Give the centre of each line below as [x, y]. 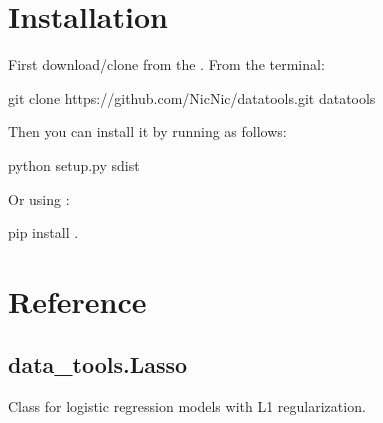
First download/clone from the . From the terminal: [166, 64]
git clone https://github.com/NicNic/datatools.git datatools [192, 97]
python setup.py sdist [74, 164]
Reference [77, 300]
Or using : [39, 198]
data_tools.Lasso [98, 364]
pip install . [43, 232]
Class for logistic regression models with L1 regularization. [187, 406]
